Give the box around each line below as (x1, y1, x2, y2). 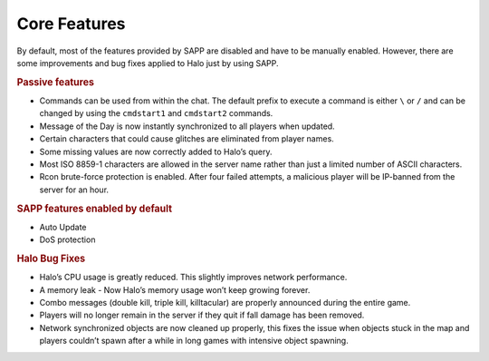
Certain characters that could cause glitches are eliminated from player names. (39, 133, 334, 144)
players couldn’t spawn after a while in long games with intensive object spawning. (39, 336, 349, 346)
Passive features (16, 75, 95, 88)
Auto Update (39, 221, 87, 232)
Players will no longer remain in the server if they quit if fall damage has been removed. (39, 309, 365, 321)
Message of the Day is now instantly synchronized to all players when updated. (39, 121, 335, 132)
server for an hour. (39, 184, 109, 195)
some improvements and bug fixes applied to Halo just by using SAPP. (16, 57, 280, 68)
